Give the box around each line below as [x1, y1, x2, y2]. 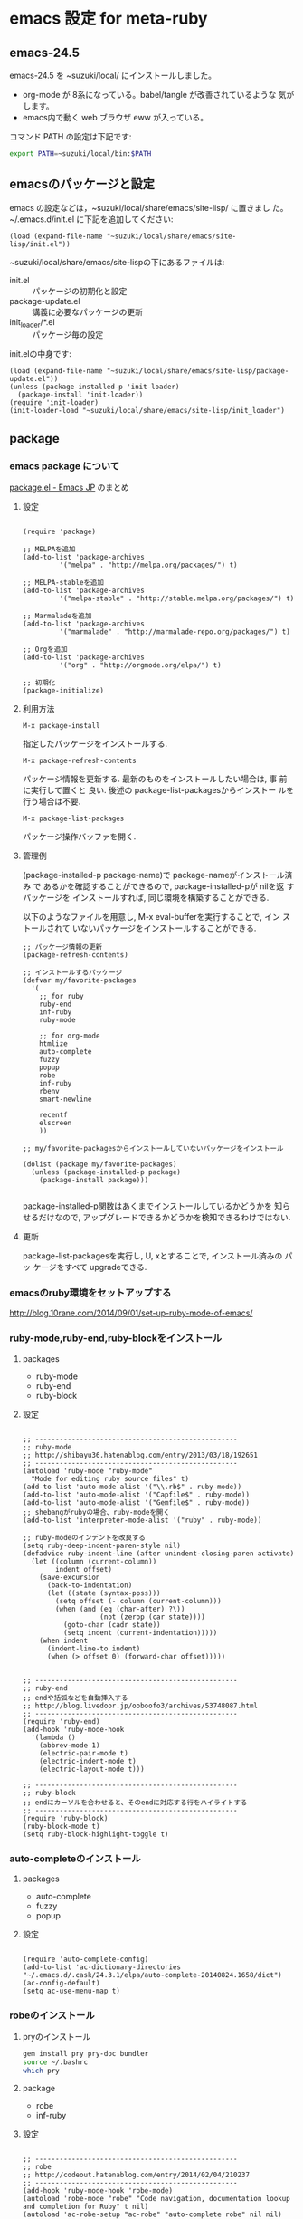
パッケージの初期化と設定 [32, 285, 128, 296]
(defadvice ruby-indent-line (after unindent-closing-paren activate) [22, 1549, 295, 1558]
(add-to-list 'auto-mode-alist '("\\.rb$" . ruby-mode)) [22, 1482, 242, 1491]
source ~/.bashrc [22, 2058, 89, 2067]
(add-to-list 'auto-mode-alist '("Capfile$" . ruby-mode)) [22, 1490, 251, 1499]
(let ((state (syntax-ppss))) [46, 1588, 161, 1598]
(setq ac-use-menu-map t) [22, 1986, 120, 1996]
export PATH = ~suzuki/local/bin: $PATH [9, 149, 152, 158]
